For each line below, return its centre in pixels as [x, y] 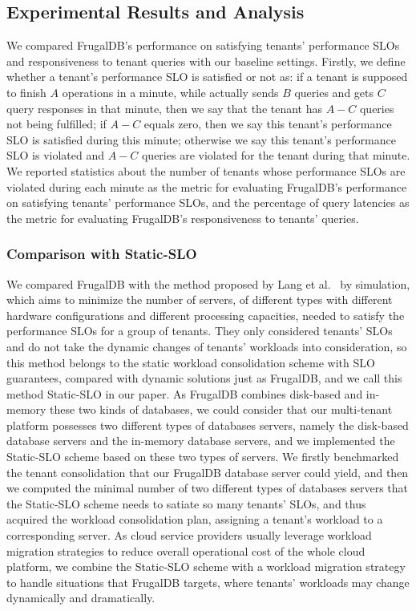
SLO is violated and [56, 155]
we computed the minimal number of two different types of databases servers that [207, 488]
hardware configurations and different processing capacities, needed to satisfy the [206, 315]
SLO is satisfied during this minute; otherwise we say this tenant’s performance [201, 139]
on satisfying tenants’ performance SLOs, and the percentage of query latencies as [208, 202]
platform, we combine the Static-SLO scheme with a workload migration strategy [206, 566]
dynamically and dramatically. [81, 598]
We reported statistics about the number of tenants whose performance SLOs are [206, 170]
